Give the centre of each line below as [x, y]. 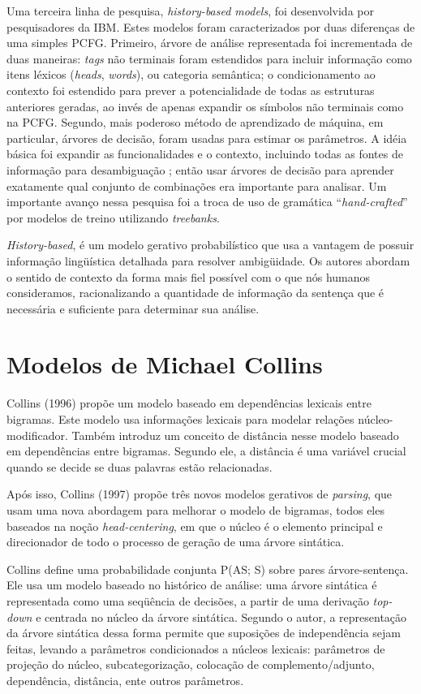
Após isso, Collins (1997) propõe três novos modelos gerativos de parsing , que [200, 494]
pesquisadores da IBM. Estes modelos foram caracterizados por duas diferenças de [211, 26]
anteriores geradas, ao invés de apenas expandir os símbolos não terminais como [205, 106]
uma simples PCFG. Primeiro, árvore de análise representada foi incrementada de [210, 43]
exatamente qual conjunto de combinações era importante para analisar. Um [197, 185]
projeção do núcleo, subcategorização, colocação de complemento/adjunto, [191, 664]
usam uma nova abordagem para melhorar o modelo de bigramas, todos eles [195, 509]
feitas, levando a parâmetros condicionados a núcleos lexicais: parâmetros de [196, 648]
